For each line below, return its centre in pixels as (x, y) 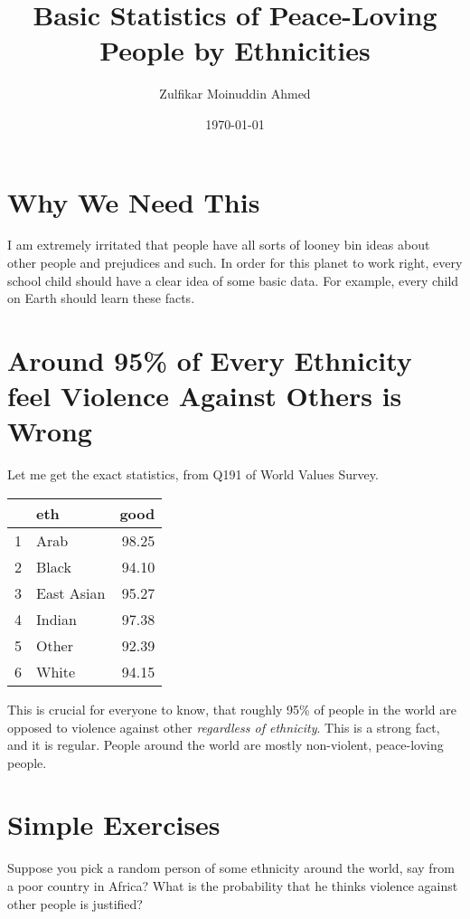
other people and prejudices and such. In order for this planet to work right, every (235, 263)
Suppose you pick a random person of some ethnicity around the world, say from (231, 868)
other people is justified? (75, 903)
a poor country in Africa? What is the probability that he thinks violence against (233, 886)
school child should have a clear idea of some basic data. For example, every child (233, 280)
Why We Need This (134, 201)
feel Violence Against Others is (205, 396)
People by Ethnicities (235, 50)
